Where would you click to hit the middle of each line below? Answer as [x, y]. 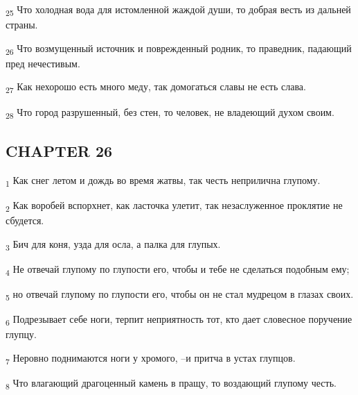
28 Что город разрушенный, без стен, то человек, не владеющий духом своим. [170, 112]
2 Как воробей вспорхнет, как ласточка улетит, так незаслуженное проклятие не [174, 206]
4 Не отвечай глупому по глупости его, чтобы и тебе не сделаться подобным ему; [178, 269]
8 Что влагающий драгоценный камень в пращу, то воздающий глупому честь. [171, 383]
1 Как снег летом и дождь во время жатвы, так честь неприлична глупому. [163, 180]
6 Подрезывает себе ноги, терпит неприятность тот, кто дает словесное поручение [179, 320]
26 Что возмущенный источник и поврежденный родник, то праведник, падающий [179, 49]
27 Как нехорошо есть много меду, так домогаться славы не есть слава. [156, 87]
